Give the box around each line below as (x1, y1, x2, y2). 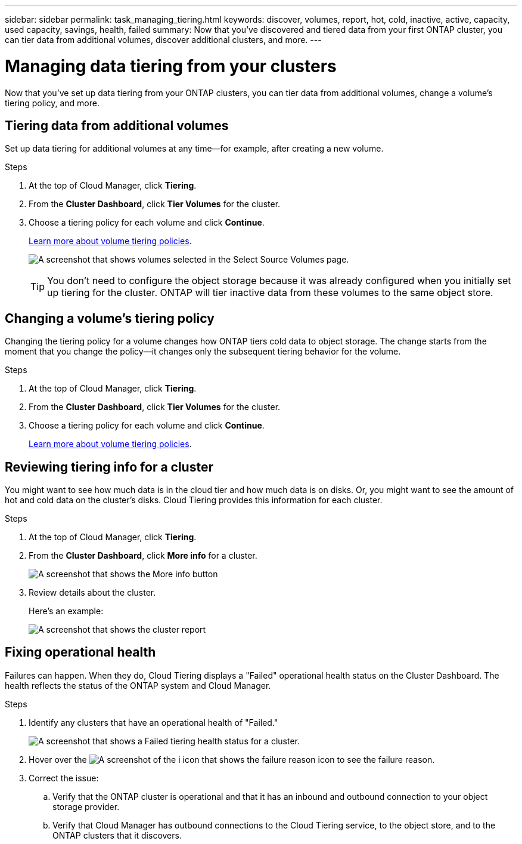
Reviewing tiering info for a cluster (5, 459, 213, 475)
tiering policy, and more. (5, 97, 100, 108)
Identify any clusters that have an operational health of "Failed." (29, 717, 278, 728)
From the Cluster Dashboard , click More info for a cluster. (29, 550, 257, 561)
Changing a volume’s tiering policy (5, 310, 215, 326)
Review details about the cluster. (29, 587, 156, 598)
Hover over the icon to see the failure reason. (29, 754, 435, 765)
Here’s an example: (29, 606, 104, 617)
